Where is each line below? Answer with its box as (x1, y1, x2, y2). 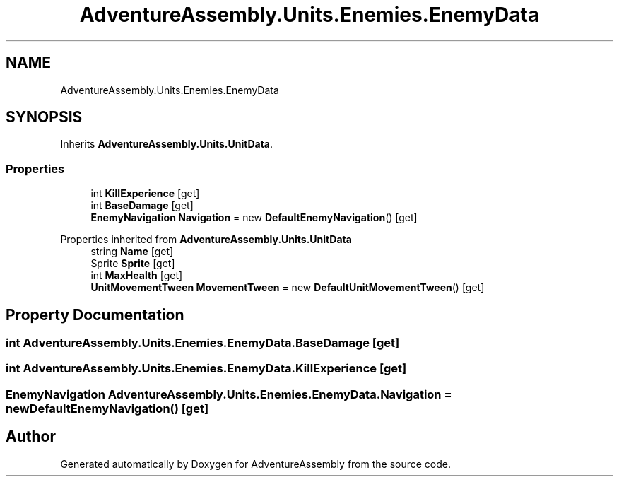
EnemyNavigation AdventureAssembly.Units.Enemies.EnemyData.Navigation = (6, 387, 452, 401)
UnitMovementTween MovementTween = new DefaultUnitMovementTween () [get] (90, 281, 485, 294)
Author (6, 428, 56, 446)
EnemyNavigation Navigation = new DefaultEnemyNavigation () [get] (90, 211, 418, 224)
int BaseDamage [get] (90, 199, 194, 212)
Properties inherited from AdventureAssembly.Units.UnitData (60, 233, 352, 246)
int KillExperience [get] (90, 187, 200, 200)
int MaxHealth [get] (90, 269, 183, 282)
